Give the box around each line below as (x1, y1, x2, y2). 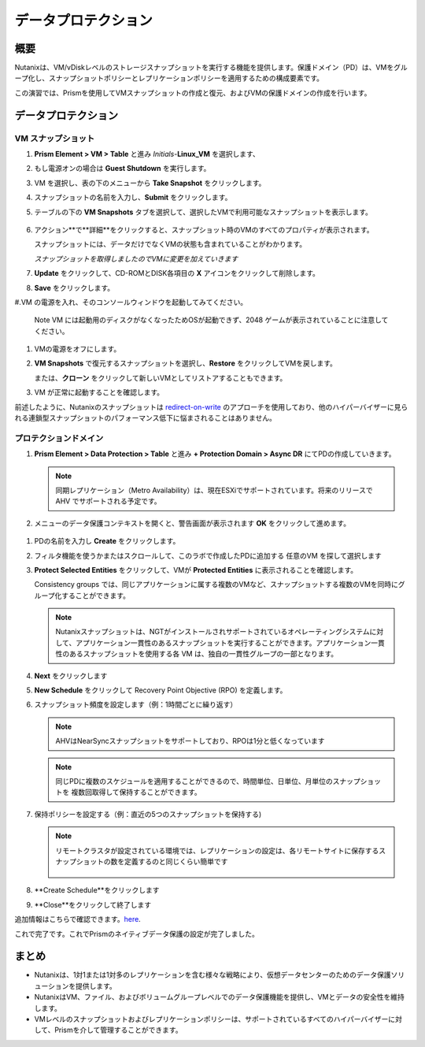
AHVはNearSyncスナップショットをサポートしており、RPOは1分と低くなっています (55, 737, 326, 746)
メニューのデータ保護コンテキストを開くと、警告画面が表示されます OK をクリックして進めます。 (34, 518, 350, 528)
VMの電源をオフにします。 (34, 344, 121, 354)
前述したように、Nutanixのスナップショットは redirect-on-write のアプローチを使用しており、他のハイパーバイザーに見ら (14, 402, 408, 411)
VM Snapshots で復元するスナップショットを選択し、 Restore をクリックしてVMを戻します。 (34, 358, 338, 368)
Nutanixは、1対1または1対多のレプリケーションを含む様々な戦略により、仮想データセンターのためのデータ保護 (34, 970, 391, 980)
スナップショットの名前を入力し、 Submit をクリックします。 (34, 193, 232, 202)
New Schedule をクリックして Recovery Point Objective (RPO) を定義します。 (34, 685, 287, 695)
